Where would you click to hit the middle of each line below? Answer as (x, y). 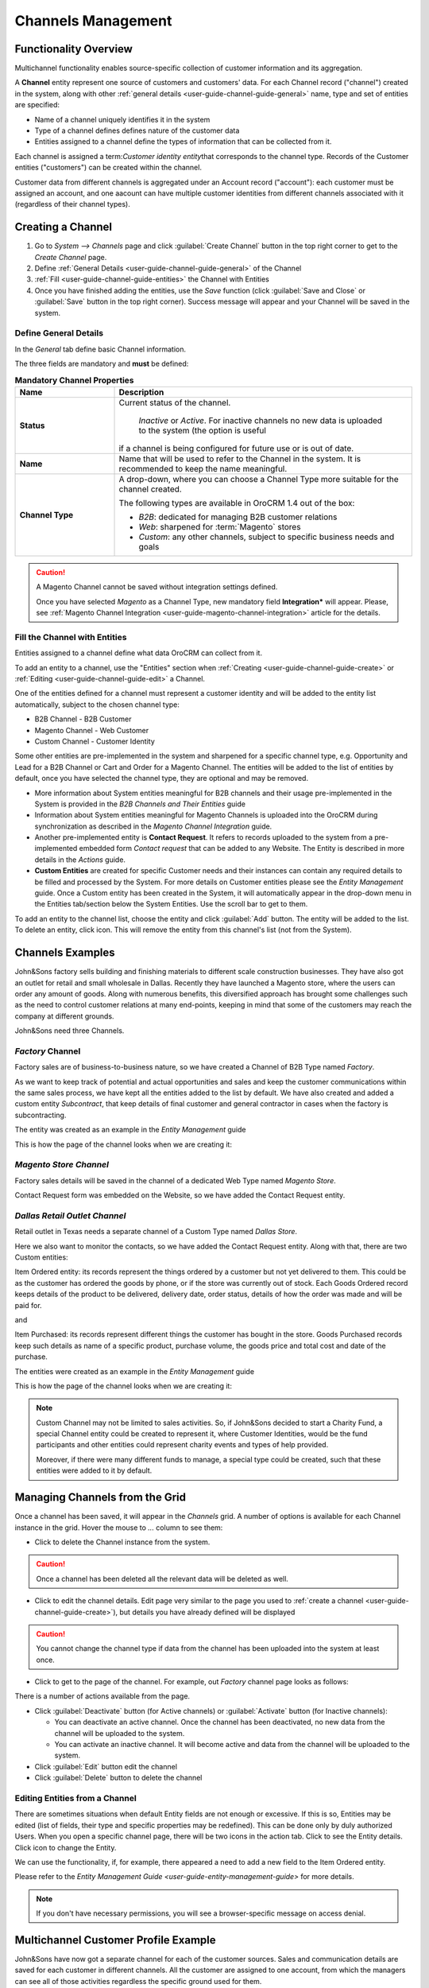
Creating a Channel (64, 227)
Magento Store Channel (62, 1165)
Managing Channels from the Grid (100, 1498)
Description (141, 392)
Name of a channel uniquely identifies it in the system (122, 119)
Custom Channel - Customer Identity (95, 741)
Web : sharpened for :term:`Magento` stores (220, 526)
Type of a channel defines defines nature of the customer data (137, 130)
